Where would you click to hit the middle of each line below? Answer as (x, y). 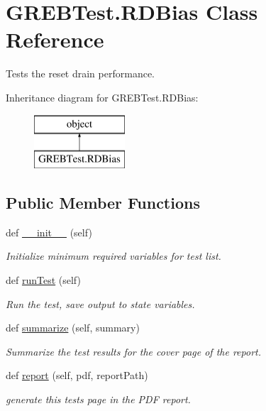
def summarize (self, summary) (73, 328)
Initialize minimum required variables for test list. (113, 256)
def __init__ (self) (49, 232)
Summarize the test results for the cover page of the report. (133, 351)
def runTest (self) (43, 280)
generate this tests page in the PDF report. (98, 399)
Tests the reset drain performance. (80, 73)
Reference (55, 39)
